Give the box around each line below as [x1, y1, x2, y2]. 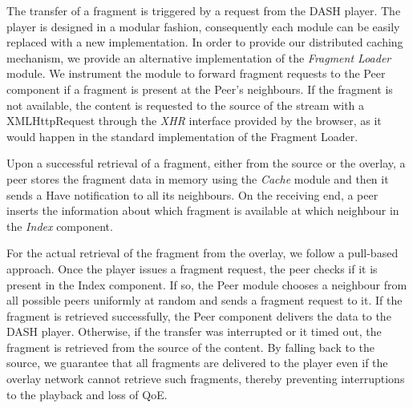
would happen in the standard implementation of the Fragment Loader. [6, 127, 358, 144]
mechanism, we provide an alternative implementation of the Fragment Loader [6, 49, 391, 66]
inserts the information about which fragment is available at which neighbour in [6, 202, 399, 219]
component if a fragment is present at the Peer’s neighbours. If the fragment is [6, 80, 393, 97]
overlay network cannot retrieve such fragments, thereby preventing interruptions [6, 370, 405, 387]
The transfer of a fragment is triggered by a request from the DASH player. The [6, 2, 401, 18]
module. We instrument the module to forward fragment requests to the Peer [6, 65, 386, 82]
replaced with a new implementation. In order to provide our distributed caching [6, 34, 403, 50]
